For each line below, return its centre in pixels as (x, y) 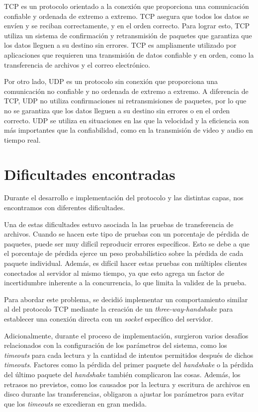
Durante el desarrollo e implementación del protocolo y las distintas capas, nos (124, 198)
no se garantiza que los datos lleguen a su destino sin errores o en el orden (117, 110)
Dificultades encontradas (90, 174)
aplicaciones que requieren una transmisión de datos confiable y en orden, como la (129, 54)
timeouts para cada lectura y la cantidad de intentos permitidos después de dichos (129, 355)
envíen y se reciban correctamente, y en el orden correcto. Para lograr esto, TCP (127, 26)
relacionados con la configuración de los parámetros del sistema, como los (116, 345)
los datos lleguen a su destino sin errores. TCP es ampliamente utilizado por (120, 45)
